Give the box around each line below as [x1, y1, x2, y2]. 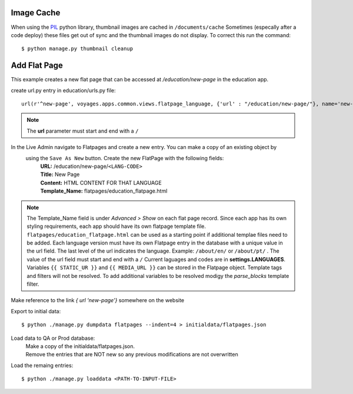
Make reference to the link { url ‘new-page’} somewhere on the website [11, 297, 185, 304]
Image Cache [11, 8, 61, 18]
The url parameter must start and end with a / [26, 127, 139, 134]
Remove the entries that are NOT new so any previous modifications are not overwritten [25, 351, 238, 358]
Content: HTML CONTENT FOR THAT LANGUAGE [40, 179, 162, 186]
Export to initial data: [11, 307, 61, 314]
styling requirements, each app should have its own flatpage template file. [26, 223, 206, 230]
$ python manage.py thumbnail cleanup [21, 45, 134, 52]
